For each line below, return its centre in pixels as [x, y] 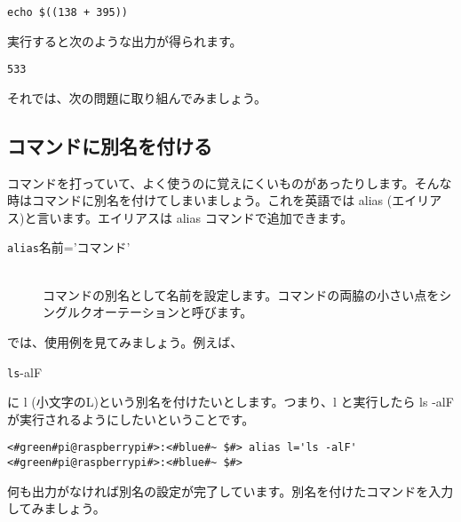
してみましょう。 [56, 508]
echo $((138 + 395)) [68, 12]
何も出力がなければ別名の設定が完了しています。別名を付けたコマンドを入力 [230, 490]
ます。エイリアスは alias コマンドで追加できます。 [207, 217]
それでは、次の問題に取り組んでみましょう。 [137, 97]
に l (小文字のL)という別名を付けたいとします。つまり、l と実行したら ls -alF [230, 402]
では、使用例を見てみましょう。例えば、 [125, 341]
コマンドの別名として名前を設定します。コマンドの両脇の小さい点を [241, 294]
